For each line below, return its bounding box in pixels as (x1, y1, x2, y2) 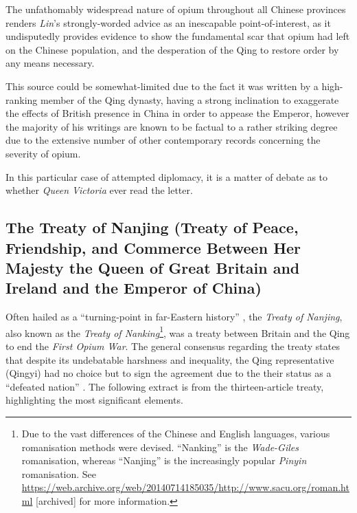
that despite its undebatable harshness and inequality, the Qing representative (5, 352, 334, 367)
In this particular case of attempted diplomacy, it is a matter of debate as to (5, 169, 328, 184)
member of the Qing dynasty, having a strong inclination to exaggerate (41, 92, 339, 107)
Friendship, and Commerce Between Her (5, 237, 301, 258)
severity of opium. (5, 146, 81, 160)
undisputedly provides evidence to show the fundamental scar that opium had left (5, 29, 350, 43)
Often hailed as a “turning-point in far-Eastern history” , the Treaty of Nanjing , (5, 309, 343, 324)
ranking (5, 92, 38, 107)
